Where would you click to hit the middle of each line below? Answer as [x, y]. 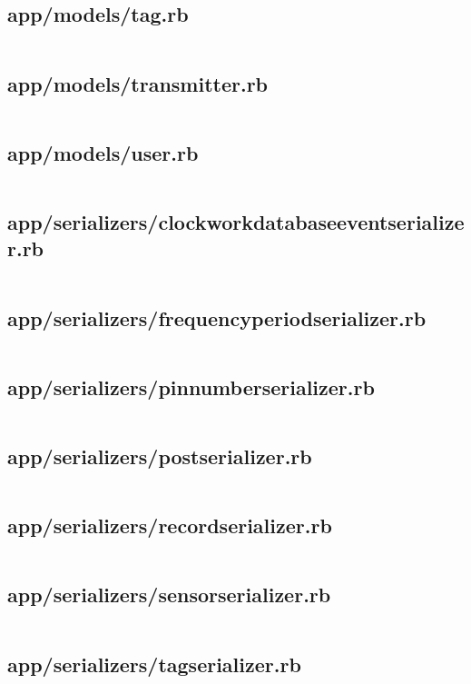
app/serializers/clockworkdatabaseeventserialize [236, 222]
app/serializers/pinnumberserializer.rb [191, 387]
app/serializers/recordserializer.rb [170, 525]
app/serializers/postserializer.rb [160, 456]
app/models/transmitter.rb [138, 83]
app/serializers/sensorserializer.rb [169, 595]
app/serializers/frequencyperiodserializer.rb [217, 317]
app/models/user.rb [103, 152]
